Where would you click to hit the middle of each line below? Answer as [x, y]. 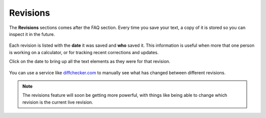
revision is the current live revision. [58, 102]
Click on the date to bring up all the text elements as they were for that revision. [90, 61]
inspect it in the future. [32, 34]
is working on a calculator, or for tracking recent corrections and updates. [84, 52]
